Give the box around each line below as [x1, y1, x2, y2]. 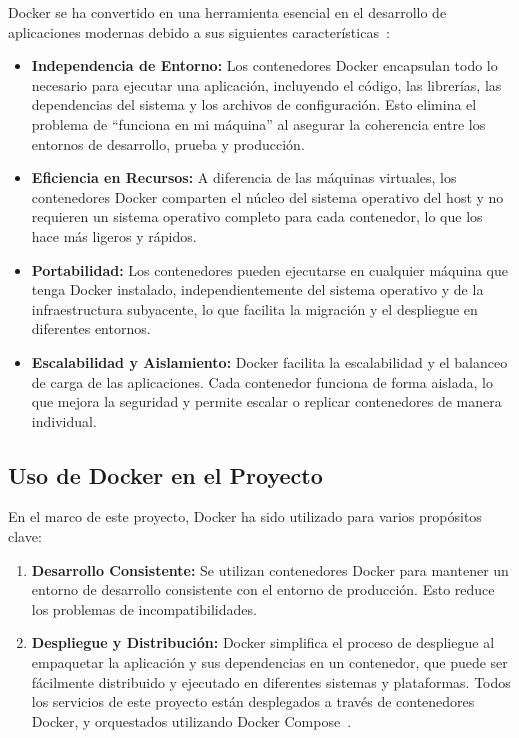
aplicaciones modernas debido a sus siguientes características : [8, 21, 390, 42]
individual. [31, 410, 97, 431]
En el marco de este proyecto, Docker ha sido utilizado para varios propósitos [8, 506, 482, 527]
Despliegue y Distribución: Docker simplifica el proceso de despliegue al [31, 632, 495, 653]
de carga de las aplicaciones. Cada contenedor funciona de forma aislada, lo [31, 371, 493, 392]
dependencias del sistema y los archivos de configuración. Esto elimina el [31, 94, 477, 115]
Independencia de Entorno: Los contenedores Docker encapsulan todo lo [31, 55, 498, 76]
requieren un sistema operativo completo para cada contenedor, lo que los [31, 206, 483, 227]
